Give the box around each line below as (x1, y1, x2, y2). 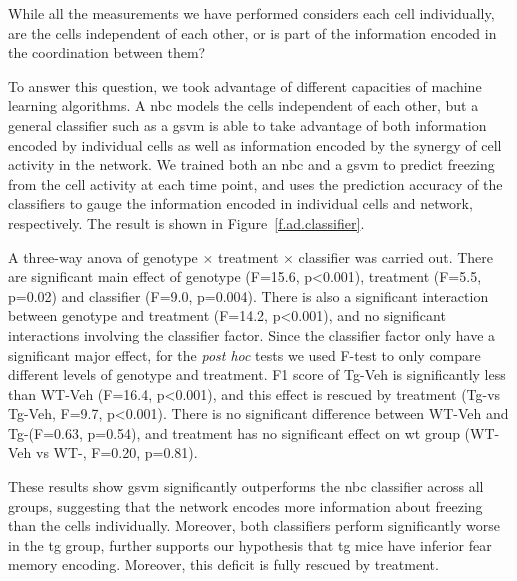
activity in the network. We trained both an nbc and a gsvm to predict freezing (8, 154, 495, 175)
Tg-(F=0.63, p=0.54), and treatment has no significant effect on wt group (8, 422, 460, 443)
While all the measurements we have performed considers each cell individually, (8, 3, 495, 23)
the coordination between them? (8, 42, 206, 63)
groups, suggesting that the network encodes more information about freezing (8, 495, 483, 516)
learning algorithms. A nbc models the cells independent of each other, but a (8, 95, 479, 116)
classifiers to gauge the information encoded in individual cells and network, (8, 193, 473, 214)
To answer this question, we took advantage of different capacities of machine (8, 75, 482, 96)
